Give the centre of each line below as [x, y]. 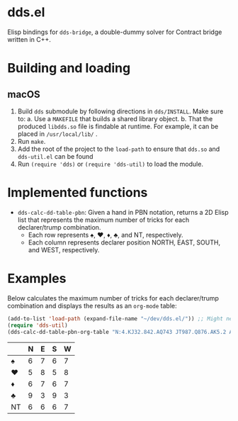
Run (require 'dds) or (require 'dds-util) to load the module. [110, 164]
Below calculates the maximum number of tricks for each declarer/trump [113, 298]
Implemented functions [78, 193]
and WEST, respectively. [64, 249]
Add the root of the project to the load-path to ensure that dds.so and [119, 149]
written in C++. [29, 39]
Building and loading [69, 68]
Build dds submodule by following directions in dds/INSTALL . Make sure [120, 111]
